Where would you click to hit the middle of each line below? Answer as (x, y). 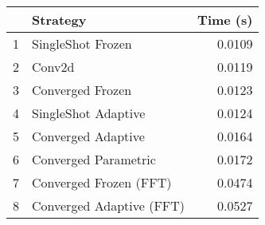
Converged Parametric (94, 159)
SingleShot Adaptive (89, 113)
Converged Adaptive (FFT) (109, 205)
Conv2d (53, 67)
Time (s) (225, 20)
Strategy (59, 20)
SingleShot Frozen (82, 43)
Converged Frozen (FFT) (102, 182)
